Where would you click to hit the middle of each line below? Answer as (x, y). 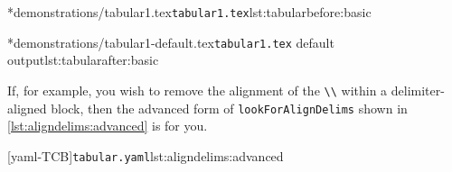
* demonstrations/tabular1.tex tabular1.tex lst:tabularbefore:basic (189, 12)
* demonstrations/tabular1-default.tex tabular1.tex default (171, 42)
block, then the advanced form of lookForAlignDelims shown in (229, 108)
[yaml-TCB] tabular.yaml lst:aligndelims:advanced (146, 155)
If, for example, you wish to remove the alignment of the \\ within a (198, 90)
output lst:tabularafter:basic (83, 60)
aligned (27, 108)
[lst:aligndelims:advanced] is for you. (108, 126)
